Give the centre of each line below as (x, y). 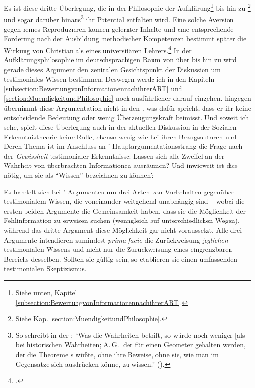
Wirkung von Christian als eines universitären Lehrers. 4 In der (98, 49)
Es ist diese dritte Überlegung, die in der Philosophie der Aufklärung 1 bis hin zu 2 (127, 7)
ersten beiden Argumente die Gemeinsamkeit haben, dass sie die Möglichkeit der (125, 210)
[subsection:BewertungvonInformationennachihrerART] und (93, 88)
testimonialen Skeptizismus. (45, 268)
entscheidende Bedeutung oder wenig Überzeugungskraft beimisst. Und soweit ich (127, 117)
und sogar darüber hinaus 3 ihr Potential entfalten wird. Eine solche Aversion (119, 18)
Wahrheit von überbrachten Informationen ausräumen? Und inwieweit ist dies (121, 165)
